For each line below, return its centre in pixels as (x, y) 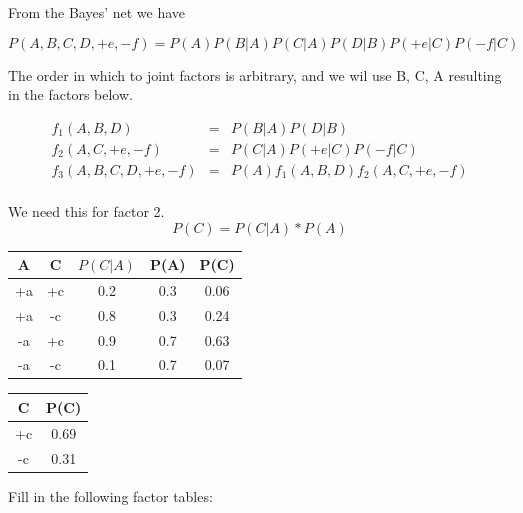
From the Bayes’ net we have (97, 12)
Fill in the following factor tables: (110, 495)
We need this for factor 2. (86, 210)
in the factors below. (70, 94)
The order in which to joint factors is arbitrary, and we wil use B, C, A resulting (255, 74)
